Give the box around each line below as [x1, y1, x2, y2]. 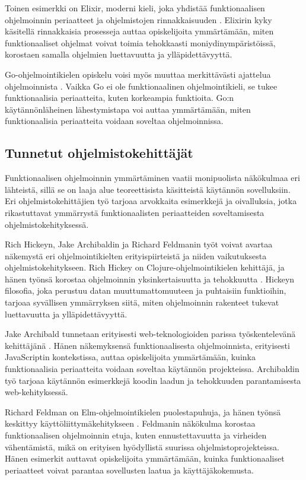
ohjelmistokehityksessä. [5, 218, 89, 230]
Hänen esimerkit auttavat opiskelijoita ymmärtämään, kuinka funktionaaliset [5, 452, 285, 465]
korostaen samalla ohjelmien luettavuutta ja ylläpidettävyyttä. [5, 48, 232, 61]
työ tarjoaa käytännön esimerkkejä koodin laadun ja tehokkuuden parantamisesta [5, 374, 301, 386]
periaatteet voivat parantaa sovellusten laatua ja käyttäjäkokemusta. [5, 463, 254, 476]
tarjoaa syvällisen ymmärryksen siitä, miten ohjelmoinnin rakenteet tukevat [5, 296, 279, 309]
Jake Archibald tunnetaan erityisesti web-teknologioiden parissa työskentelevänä [5, 328, 296, 340]
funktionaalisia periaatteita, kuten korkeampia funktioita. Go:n [5, 91, 234, 104]
